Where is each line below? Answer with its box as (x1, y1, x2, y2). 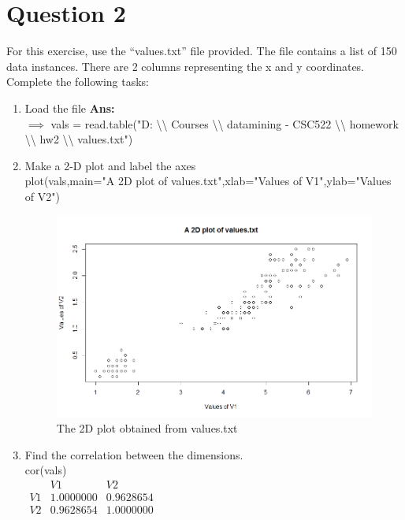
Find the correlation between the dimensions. (24, 446, 243, 462)
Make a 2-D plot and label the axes (24, 157, 196, 173)
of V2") (24, 188, 60, 204)
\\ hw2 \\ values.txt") (24, 131, 133, 147)
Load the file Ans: (24, 99, 115, 116)
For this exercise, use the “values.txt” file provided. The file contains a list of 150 (6, 43, 397, 59)
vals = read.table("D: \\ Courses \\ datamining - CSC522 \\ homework (50, 115, 399, 132)
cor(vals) (24, 462, 67, 478)
